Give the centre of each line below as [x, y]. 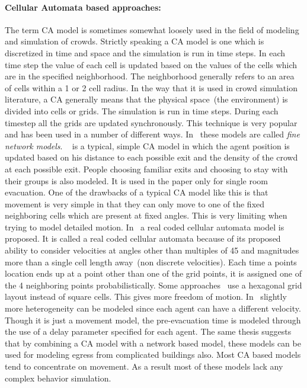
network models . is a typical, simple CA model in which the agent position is [147, 145]
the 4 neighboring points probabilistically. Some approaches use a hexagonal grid [153, 285]
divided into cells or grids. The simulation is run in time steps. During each [142, 110]
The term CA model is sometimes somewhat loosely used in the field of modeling [152, 29]
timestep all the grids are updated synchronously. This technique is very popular [151, 122]
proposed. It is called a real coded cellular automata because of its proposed [143, 238]
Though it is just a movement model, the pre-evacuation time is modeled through [153, 320]
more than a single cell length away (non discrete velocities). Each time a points [151, 262]
